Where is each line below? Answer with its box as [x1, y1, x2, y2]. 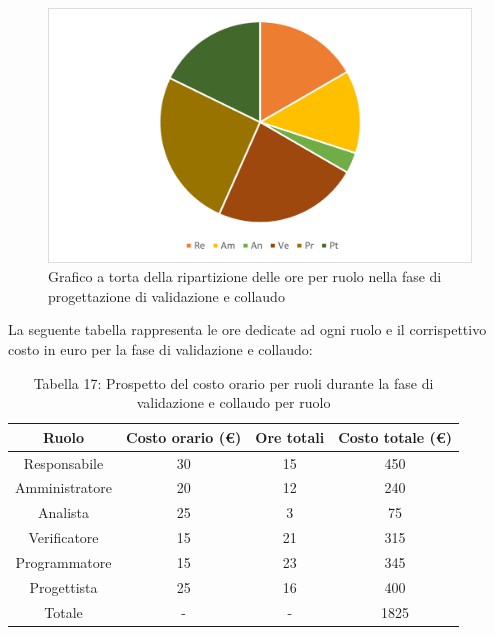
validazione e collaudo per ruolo [136, 392, 331, 413]
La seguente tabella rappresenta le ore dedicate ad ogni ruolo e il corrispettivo [8, 319, 487, 340]
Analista [37, 502, 90, 523]
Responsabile [23, 452, 104, 473]
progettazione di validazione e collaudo [48, 285, 285, 306]
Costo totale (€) [338, 426, 453, 447]
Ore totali [255, 426, 325, 447]
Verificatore [28, 527, 99, 548]
